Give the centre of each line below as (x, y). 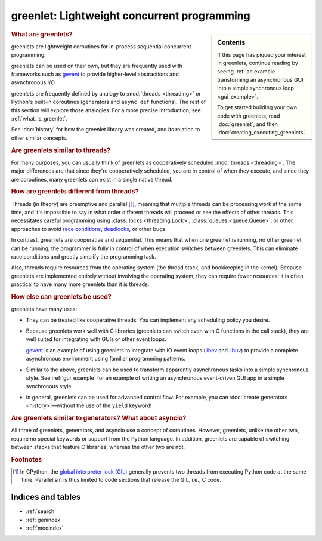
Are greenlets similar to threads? (61, 150)
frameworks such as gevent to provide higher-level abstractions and (95, 74)
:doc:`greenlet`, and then (248, 124)
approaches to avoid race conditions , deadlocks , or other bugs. (89, 229)
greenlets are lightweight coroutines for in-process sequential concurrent (101, 46)
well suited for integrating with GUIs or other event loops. (96, 339)
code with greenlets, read (249, 116)
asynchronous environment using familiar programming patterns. (106, 359)
